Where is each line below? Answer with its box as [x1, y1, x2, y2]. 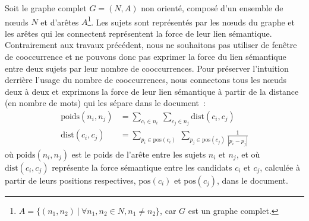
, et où [236, 148, 260, 160]
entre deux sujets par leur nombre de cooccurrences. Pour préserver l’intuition [5, 62, 289, 74]
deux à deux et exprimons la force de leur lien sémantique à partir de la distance [5, 85, 299, 97]
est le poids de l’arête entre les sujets [71, 148, 206, 160]
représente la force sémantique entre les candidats [52, 161, 232, 173]
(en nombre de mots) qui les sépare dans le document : [5, 97, 206, 109]
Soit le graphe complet [5, 2, 87, 14]
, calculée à [260, 161, 300, 173]
